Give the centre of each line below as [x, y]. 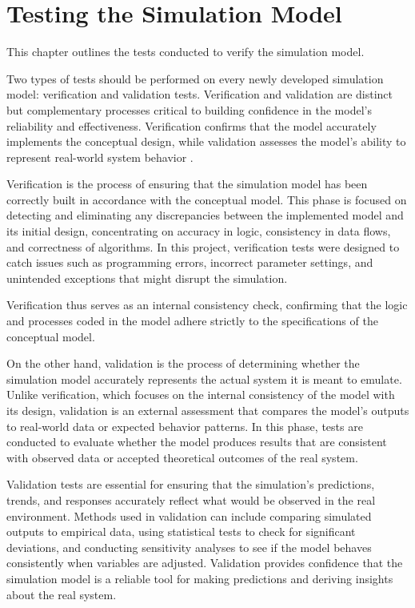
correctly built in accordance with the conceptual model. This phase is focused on [207, 199]
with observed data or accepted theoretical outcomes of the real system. [182, 457]
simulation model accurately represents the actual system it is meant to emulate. [204, 378]
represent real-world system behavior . [100, 157]
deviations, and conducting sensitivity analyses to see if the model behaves [189, 547]
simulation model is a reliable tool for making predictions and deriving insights [200, 578]
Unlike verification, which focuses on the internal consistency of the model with [201, 395]
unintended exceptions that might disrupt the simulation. [147, 278]
